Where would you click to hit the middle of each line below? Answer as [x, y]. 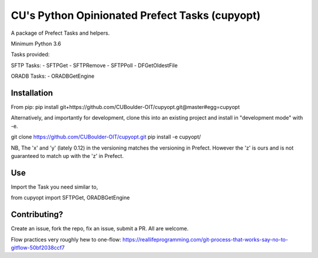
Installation [32, 93]
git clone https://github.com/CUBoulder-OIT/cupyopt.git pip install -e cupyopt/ [106, 137]
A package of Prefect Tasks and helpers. [60, 33]
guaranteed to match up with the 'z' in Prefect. [67, 156]
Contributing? [37, 215]
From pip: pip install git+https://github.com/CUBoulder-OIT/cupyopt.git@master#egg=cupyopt [125, 107]
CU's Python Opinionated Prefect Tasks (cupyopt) [136, 15]
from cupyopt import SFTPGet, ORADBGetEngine [70, 198]
